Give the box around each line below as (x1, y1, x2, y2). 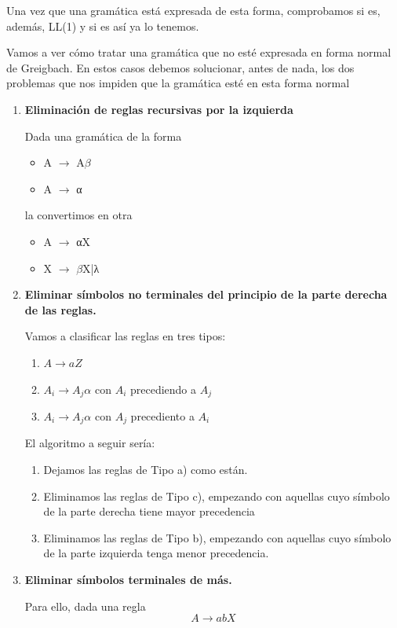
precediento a (130, 407, 195, 424)
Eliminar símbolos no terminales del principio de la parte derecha (24, 286, 388, 303)
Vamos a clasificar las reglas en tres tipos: (24, 328, 226, 344)
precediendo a (129, 380, 197, 397)
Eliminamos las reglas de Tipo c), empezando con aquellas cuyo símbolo (43, 487, 390, 504)
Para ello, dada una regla (24, 597, 146, 614)
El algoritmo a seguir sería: (24, 435, 155, 451)
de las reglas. (24, 301, 97, 318)
